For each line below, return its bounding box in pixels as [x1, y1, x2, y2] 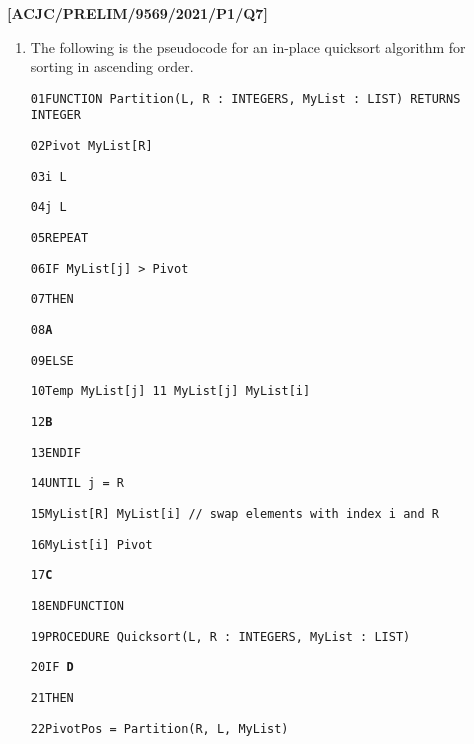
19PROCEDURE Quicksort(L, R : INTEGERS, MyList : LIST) [30, 629, 411, 644]
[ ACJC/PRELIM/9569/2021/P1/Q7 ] [7, 3, 268, 23]
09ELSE [30, 353, 74, 368]
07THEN [30, 292, 74, 307]
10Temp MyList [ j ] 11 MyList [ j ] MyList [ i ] [30, 384, 311, 399]
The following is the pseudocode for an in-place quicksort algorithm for [30, 36, 466, 57]
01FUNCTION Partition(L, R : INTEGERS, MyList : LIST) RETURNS [30, 91, 461, 106]
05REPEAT [30, 231, 89, 246]
